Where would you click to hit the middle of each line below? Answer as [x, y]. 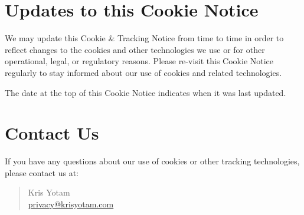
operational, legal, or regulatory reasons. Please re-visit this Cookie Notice [139, 61]
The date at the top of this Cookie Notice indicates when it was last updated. [146, 92]
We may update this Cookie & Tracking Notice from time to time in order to [144, 38]
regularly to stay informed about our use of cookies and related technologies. [143, 72]
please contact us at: [42, 172]
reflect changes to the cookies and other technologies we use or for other [135, 49]
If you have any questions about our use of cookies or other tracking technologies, [152, 161]
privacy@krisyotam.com [71, 204]
